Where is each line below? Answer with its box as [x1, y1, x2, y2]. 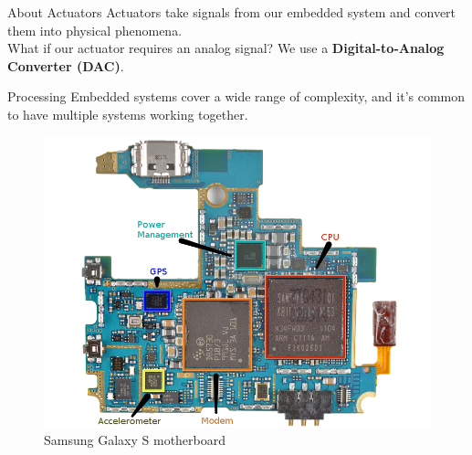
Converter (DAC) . [7, 56, 124, 75]
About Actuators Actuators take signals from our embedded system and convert [7, 3, 456, 21]
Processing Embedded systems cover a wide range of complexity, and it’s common [7, 87, 466, 106]
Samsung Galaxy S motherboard [44, 430, 226, 450]
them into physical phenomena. [7, 20, 183, 39]
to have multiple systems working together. [7, 104, 248, 123]
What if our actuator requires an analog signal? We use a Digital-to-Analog [7, 38, 445, 58]
